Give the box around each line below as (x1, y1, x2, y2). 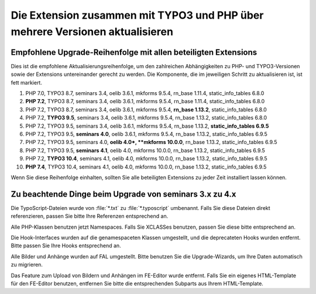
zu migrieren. (11, 261, 43, 268)
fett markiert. (11, 79, 42, 86)
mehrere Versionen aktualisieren (11, 25, 174, 38)
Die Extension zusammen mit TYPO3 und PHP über (11, 9, 264, 22)
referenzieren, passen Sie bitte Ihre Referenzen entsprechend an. (11, 213, 169, 220)
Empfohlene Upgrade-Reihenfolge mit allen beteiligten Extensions (11, 47, 257, 57)
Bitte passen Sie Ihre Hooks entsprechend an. (11, 242, 121, 249)
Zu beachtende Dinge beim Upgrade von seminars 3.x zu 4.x (11, 189, 236, 199)
